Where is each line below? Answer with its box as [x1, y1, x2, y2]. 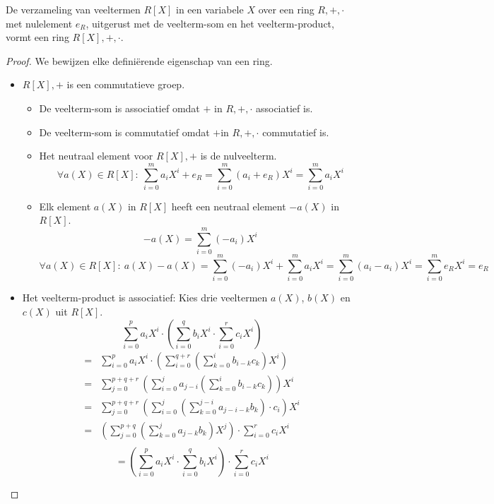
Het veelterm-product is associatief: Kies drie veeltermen [22, 290, 268, 305]
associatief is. [255, 100, 313, 115]
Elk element [39, 198, 91, 213]
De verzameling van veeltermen [6, 2, 141, 16]
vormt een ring [6, 30, 69, 44]
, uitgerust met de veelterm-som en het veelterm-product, [86, 16, 334, 30]
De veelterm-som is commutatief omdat [39, 124, 210, 139]
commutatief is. [262, 124, 329, 139]
